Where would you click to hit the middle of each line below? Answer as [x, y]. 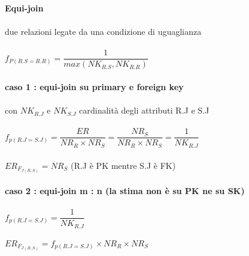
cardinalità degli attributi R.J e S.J [144, 110]
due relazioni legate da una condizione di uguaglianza [103, 32]
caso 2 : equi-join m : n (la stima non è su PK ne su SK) [125, 191]
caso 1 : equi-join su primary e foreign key [94, 87]
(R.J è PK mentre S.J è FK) [123, 165]
